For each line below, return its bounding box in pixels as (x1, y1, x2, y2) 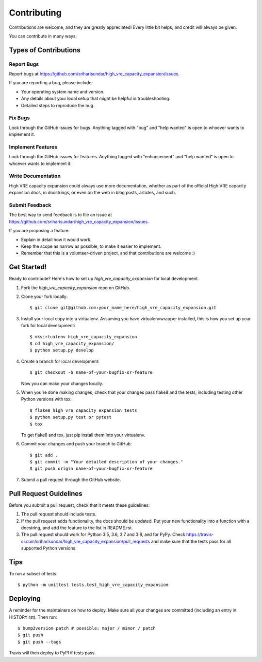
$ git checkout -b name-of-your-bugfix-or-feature (30, 370, 153, 375)
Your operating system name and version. (21, 89, 105, 94)
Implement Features (9, 144, 58, 150)
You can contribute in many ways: (9, 33, 77, 39)
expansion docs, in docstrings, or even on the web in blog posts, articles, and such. (9, 190, 176, 196)
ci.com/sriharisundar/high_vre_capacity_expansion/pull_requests (21, 538, 150, 544)
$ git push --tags (17, 639, 62, 644)
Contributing (9, 7, 62, 18)
